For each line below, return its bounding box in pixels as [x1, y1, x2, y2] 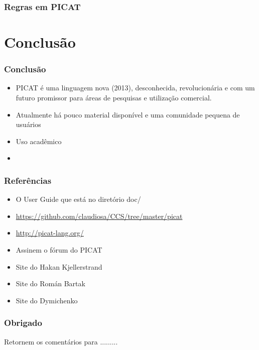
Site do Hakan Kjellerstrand [16, 261, 102, 272]
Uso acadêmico [16, 136, 62, 146]
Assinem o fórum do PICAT [16, 245, 102, 255]
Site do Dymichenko [16, 295, 78, 305]
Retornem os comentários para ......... [4, 336, 118, 346]
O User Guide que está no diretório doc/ [16, 194, 141, 204]
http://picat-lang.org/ [16, 227, 84, 238]
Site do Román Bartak [16, 278, 85, 289]
